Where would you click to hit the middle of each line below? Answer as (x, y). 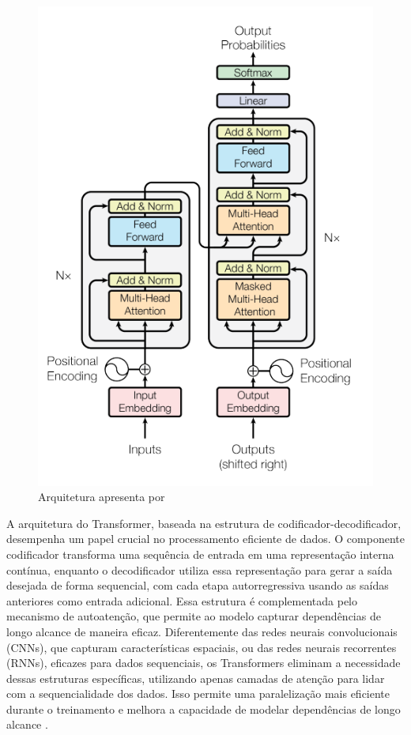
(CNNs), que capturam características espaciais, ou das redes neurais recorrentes (202, 647)
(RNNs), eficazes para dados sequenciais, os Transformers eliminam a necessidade (204, 663)
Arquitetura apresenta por (102, 497)
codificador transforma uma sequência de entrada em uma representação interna (200, 554)
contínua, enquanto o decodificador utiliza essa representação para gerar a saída (200, 569)
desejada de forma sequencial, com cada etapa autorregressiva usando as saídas (198, 585)
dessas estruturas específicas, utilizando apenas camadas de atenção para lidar (196, 678)
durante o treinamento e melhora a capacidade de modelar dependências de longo (204, 709)
